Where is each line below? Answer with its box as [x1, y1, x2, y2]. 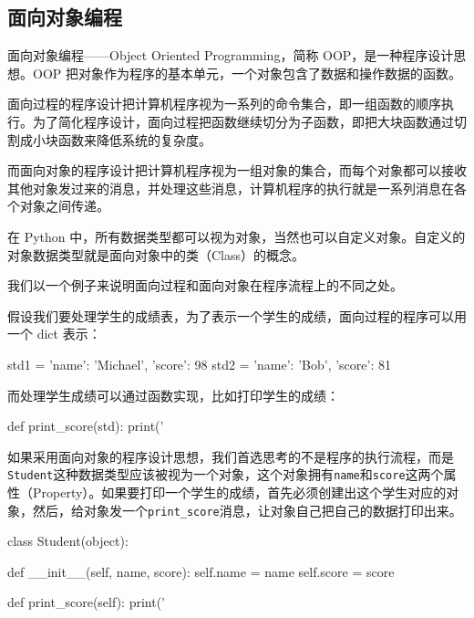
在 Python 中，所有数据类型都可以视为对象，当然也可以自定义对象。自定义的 [7, 226, 466, 246]
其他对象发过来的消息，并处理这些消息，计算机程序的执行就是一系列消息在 [7, 178, 454, 197]
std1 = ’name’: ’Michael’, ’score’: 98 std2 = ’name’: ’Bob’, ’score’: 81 [7, 354, 391, 373]
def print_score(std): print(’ [7, 416, 164, 435]
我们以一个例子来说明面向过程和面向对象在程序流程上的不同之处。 [7, 276, 403, 295]
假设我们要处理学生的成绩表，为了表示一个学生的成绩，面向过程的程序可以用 [7, 306, 467, 325]
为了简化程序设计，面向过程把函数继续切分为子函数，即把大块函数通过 [32, 111, 454, 131]
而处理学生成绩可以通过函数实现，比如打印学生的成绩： [7, 385, 339, 404]
